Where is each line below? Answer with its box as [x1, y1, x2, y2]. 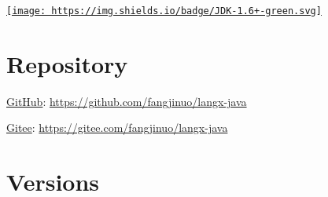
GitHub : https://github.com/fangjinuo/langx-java [6, 93, 247, 109]
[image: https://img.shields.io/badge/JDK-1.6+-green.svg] [6, 5, 322, 16]
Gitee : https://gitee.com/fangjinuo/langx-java [6, 119, 228, 136]
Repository [6, 47, 128, 79]
